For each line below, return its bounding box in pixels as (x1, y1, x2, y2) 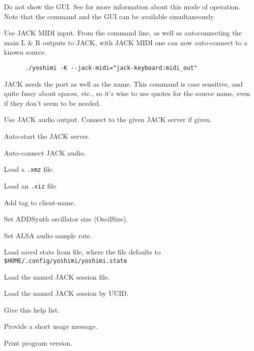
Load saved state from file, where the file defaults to (4, 247, 161, 257)
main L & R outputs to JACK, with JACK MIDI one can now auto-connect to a (4, 37, 248, 47)
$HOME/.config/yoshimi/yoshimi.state (4, 257, 127, 264)
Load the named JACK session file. (4, 271, 110, 282)
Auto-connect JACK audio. (4, 147, 86, 158)
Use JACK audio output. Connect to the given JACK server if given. (4, 114, 212, 125)
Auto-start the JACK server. (4, 131, 90, 141)
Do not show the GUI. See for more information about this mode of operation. (4, 1, 241, 11)
